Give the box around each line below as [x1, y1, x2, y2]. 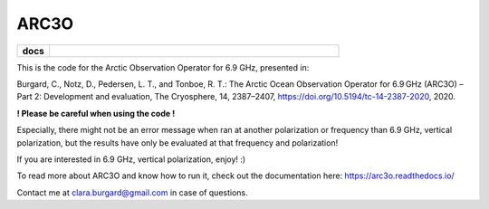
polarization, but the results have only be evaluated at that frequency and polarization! [16, 137, 339, 148]
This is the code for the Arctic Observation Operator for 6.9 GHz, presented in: [16, 62, 310, 72]
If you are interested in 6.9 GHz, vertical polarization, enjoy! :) [16, 154, 246, 165]
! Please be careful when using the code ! [16, 108, 176, 119]
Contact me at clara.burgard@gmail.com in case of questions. [16, 186, 248, 198]
